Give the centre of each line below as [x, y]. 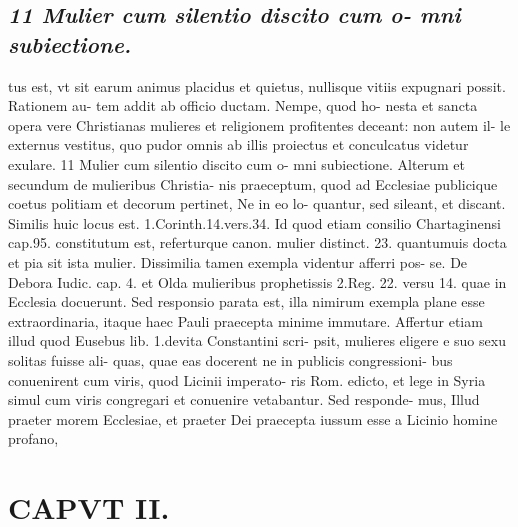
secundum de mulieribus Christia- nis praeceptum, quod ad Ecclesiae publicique [253, 183]
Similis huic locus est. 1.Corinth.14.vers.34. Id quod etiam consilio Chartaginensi [254, 222]
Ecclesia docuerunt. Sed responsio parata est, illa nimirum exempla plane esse [246, 301]
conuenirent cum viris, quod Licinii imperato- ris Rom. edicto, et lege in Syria [247, 379]
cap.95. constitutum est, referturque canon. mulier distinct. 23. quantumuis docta [257, 242]
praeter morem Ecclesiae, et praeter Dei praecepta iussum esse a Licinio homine [253, 418]
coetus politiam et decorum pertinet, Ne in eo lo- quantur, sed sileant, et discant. [257, 203]
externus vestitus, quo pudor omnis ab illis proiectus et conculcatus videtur [238, 144]
